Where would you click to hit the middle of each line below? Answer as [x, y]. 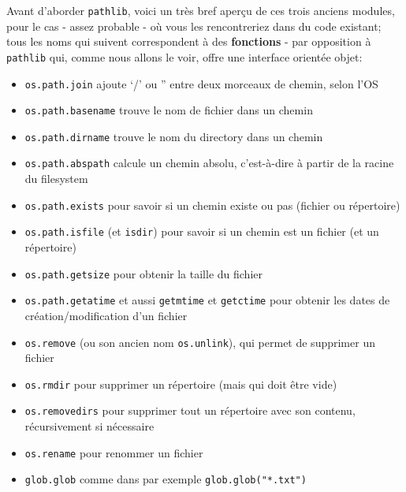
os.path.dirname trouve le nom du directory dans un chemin [174, 136]
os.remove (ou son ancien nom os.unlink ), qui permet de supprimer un [200, 342]
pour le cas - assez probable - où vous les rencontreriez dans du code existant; [194, 26]
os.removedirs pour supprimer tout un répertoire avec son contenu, [190, 410]
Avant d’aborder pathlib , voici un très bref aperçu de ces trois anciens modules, [201, 10]
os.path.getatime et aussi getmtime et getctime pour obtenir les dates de [207, 300]
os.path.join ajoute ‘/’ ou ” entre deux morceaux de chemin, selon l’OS [201, 83]
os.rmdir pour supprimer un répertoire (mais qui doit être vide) [181, 384]
